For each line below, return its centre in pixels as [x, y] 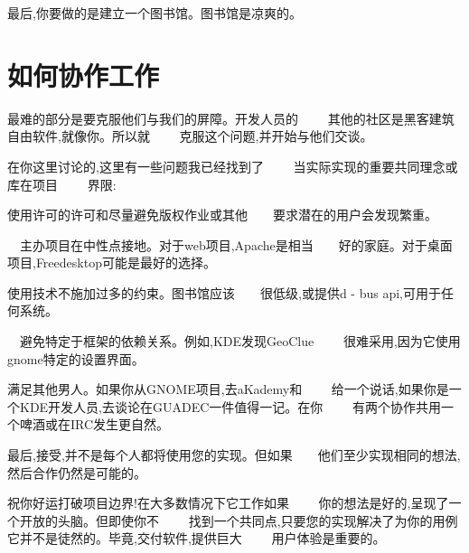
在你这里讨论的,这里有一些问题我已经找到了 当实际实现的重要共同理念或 [233, 166]
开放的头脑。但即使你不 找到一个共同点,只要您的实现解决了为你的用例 [239, 520]
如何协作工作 [84, 75]
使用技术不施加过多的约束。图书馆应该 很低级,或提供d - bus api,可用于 [224, 292]
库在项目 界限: [62, 184]
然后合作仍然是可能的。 [77, 472]
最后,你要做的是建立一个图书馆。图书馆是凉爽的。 [155, 13]
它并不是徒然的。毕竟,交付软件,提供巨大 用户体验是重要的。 [197, 538]
